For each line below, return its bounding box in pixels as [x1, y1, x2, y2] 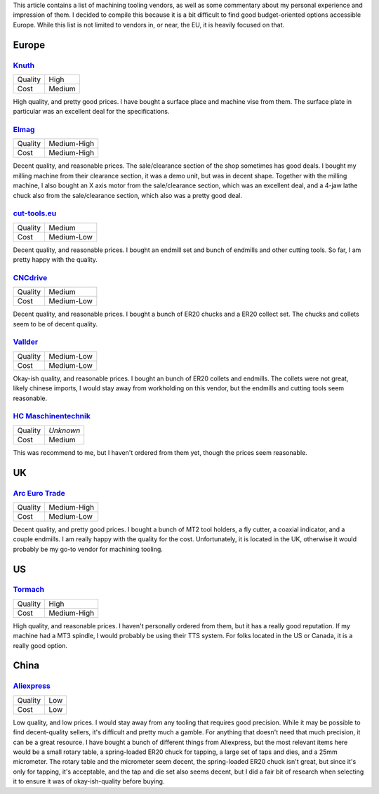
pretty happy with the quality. [13, 256, 98, 264]
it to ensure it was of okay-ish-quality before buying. [13, 777, 165, 786]
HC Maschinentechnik [13, 411, 91, 421]
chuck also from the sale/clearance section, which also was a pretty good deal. [13, 191, 242, 199]
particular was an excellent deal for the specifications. [13, 107, 170, 116]
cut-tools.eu [13, 209, 57, 218]
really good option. [13, 641, 68, 649]
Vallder [13, 337, 39, 347]
